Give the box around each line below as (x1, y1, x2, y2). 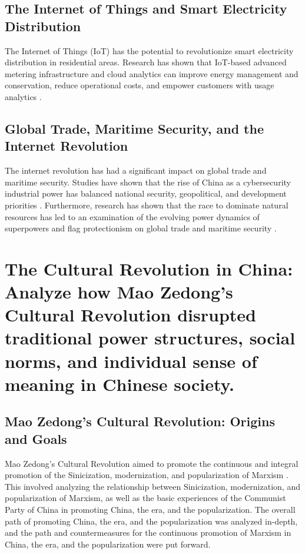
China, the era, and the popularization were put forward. (5, 538, 211, 550)
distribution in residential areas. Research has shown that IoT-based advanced (5, 56, 287, 68)
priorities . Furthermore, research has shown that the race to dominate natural (5, 198, 289, 211)
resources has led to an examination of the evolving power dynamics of (5, 210, 260, 223)
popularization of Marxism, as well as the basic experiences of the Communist (5, 492, 286, 504)
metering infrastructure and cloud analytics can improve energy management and (5, 67, 299, 79)
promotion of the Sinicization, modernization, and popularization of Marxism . (5, 469, 289, 481)
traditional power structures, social (5, 326, 296, 350)
